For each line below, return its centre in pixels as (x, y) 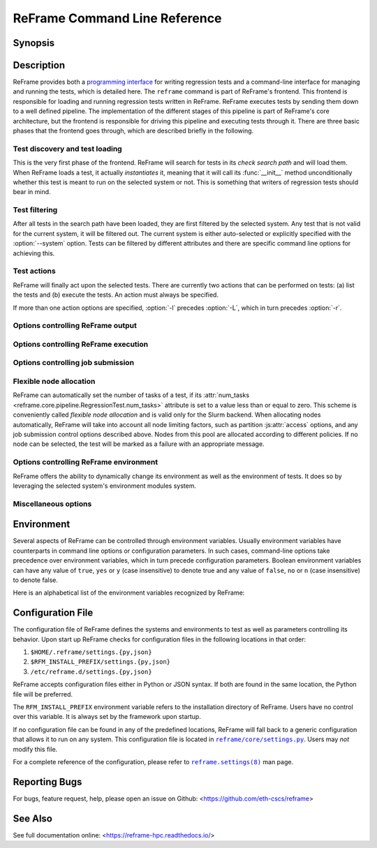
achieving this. (34, 253)
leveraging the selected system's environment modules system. (105, 486)
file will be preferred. (43, 694)
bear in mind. (32, 192)
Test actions (34, 271)
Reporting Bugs (47, 782)
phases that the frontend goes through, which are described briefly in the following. (133, 131)
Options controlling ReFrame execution (81, 344)
